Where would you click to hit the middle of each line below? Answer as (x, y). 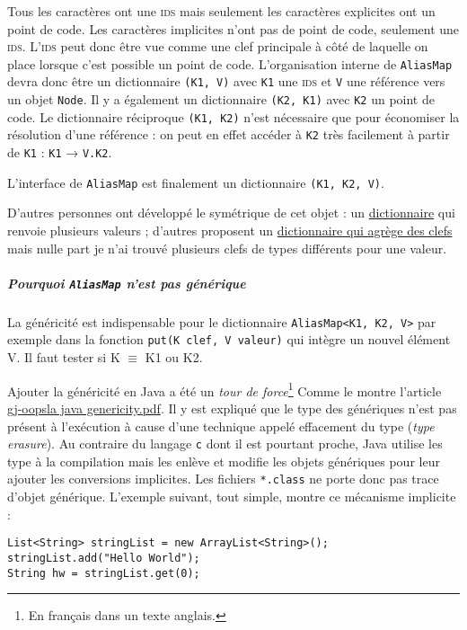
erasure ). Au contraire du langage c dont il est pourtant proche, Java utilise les (225, 444)
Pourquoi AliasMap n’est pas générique (127, 283)
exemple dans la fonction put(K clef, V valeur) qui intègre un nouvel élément (229, 339)
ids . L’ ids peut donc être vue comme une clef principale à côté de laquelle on (218, 46)
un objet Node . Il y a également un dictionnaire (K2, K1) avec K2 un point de (221, 99)
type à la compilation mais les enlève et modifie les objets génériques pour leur (224, 461)
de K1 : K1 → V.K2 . (60, 152)
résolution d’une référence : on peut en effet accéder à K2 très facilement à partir (229, 134)
